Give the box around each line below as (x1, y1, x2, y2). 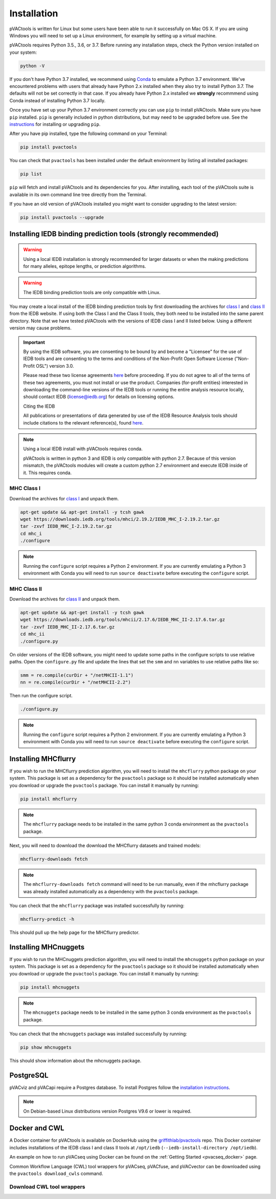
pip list (20, 171, 42, 177)
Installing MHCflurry (9, 754, 76, 763)
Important (23, 339, 45, 345)
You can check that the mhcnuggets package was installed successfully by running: (9, 1031, 188, 1037)
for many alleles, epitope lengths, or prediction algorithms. (23, 263, 146, 269)
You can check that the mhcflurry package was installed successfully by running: (9, 903, 185, 909)
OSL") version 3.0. (36, 363, 74, 369)
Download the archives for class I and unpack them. (9, 495, 119, 501)
